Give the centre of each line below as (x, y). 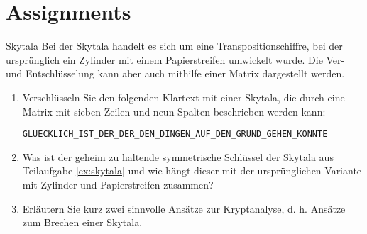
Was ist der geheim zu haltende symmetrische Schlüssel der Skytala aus (178, 156)
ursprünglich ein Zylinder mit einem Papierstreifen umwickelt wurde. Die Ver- (175, 59)
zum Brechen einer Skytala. (82, 222)
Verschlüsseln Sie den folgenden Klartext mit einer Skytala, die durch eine (183, 97)
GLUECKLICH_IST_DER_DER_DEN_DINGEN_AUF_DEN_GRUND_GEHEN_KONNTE (175, 134)
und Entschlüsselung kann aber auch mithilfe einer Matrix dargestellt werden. (175, 73)
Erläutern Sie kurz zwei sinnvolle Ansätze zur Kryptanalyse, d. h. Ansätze (184, 208)
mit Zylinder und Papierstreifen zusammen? (118, 184)
